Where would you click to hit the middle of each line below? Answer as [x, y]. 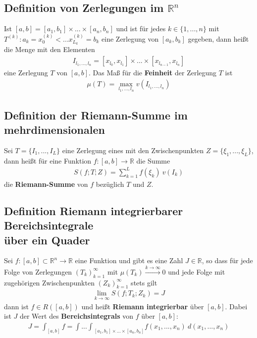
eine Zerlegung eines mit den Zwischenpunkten [133, 150]
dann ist [16, 306]
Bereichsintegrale [49, 225]
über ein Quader [47, 240]
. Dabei [236, 306]
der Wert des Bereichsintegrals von [77, 316]
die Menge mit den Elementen [50, 49]
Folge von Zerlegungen [38, 271]
